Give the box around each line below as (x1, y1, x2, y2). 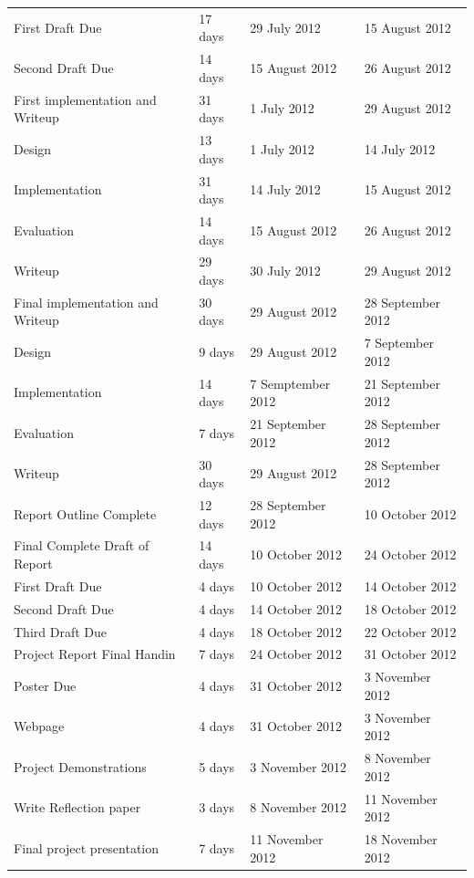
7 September (364, 333, 434, 352)
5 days (199, 757, 235, 776)
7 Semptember (250, 373, 331, 392)
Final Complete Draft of (14, 536, 149, 555)
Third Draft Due (14, 622, 107, 641)
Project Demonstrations (14, 757, 147, 776)
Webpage (14, 716, 65, 736)
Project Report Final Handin (14, 644, 176, 664)
